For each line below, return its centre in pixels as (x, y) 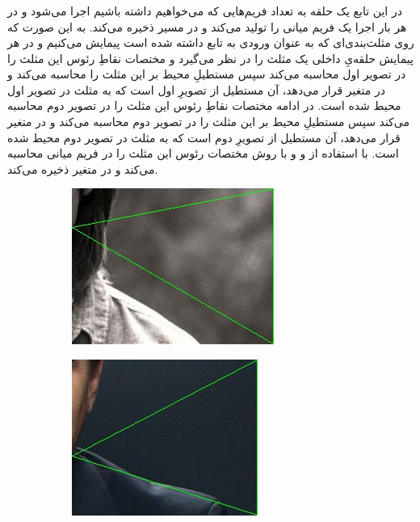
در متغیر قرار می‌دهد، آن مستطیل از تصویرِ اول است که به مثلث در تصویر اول (196, 89)
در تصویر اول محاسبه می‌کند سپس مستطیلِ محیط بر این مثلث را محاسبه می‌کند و (207, 74)
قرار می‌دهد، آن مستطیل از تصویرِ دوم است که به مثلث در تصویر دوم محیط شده (204, 137)
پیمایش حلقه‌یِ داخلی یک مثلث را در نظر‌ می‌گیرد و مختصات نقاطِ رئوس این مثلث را (210, 58)
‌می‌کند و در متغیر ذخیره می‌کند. (83, 168)
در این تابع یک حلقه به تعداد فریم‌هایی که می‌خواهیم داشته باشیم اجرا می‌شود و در (205, 10)
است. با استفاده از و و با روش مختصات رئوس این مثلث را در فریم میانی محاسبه (203, 153)
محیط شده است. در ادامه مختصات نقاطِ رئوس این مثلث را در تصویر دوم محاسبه (204, 105)
